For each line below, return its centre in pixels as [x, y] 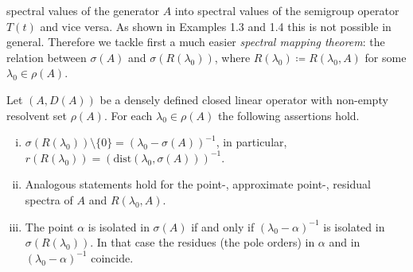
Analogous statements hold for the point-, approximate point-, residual [198, 184]
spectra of [49, 199]
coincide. [112, 257]
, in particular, [251, 142]
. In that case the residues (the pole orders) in [203, 242]
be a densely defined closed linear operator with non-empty [244, 99]
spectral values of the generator [83, 10]
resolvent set [37, 115]
